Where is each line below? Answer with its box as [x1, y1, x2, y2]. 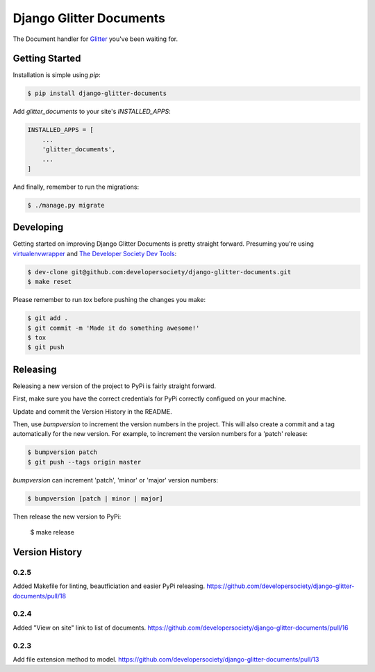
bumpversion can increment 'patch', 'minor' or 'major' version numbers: [12, 476, 219, 484]
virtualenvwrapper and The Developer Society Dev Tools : [12, 249, 177, 258]
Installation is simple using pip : [12, 71, 101, 79]
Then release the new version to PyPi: [12, 512, 122, 521]
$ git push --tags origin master [27, 458, 142, 466]
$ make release [30, 528, 74, 537]
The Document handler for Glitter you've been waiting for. [12, 35, 178, 43]
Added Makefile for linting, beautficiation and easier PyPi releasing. [12, 582, 205, 590]
